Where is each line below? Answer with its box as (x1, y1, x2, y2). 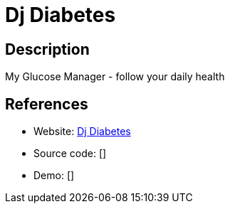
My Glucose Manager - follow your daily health (5, 70, 225, 83)
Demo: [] (33, 169, 75, 182)
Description (5, 40, 90, 58)
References (5, 95, 88, 113)
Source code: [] (33, 147, 107, 160)
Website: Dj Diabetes (33, 125, 131, 138)
